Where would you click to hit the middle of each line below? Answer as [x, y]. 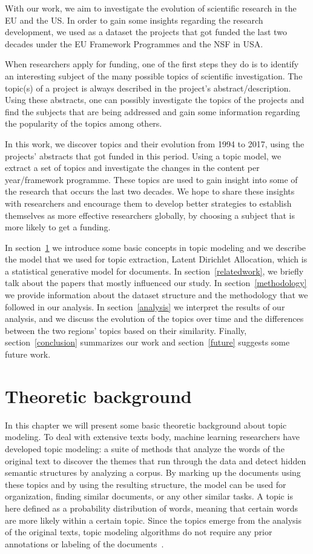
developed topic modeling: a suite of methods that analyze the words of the [145, 448]
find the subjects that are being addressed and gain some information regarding [153, 111]
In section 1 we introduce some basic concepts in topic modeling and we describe [156, 247]
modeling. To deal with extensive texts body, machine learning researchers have [152, 437]
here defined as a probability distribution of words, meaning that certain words [151, 508]
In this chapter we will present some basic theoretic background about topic [146, 425]
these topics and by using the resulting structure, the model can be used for [146, 484]
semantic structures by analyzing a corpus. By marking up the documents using [153, 472]
